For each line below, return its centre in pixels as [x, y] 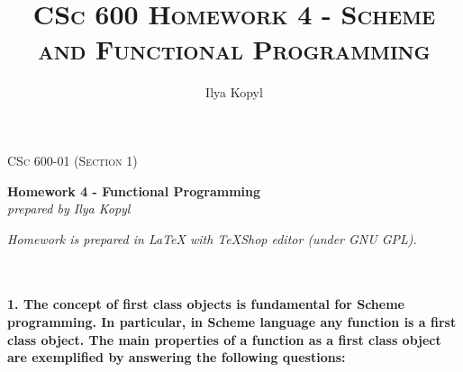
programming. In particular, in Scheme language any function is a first [232, 322]
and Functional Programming [234, 49]
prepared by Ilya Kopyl [69, 209]
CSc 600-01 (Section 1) [73, 160]
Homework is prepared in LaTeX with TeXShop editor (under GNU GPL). [212, 238]
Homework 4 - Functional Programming [134, 191]
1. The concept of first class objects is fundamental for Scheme [206, 304]
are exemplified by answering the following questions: [177, 357]
